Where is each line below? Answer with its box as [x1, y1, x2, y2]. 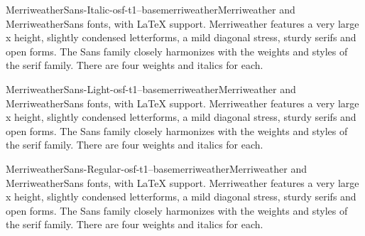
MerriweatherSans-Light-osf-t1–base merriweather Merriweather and [6, 81, 296, 96]
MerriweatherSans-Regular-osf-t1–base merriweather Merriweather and [6, 161, 307, 176]
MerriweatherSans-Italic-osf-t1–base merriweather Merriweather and [6, 2, 295, 16]
